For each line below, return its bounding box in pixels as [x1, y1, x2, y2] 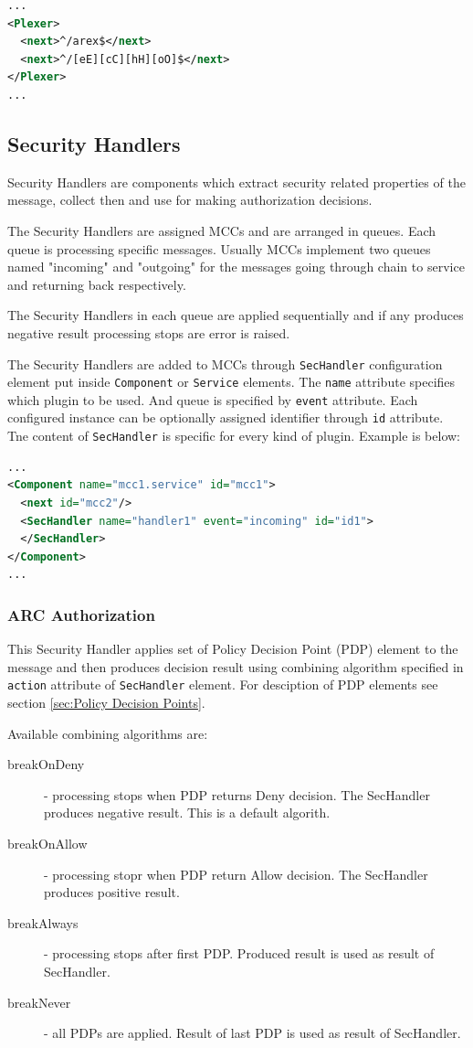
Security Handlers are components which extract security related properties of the [7, 172, 466, 191]
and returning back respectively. [7, 274, 186, 294]
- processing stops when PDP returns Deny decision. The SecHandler [44, 785, 430, 804]
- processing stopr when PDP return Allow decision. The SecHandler [44, 864, 428, 883]
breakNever [7, 992, 71, 1011]
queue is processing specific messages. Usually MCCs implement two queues [7, 239, 431, 258]
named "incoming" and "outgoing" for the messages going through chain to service [7, 257, 465, 276]
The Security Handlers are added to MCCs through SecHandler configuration [7, 354, 443, 373]
